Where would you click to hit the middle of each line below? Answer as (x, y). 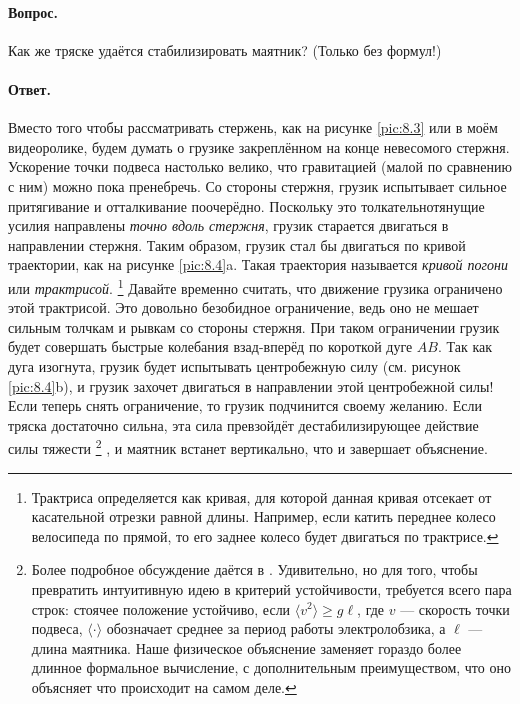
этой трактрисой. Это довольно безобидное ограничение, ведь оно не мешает (243, 307)
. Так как (465, 346)
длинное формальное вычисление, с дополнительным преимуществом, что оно (271, 667)
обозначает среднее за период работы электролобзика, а (276, 628)
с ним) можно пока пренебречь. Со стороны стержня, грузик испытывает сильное (257, 185)
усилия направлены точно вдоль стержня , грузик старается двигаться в (228, 225)
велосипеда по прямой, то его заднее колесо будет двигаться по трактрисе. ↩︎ (265, 535)
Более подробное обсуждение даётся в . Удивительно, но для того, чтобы (254, 569)
